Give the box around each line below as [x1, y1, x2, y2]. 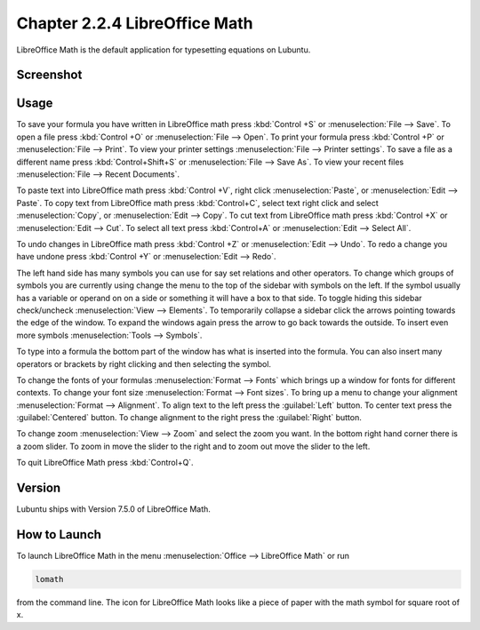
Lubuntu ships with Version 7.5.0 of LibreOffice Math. [16, 504, 211, 514]
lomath [35, 574, 64, 585]
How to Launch [16, 527, 102, 542]
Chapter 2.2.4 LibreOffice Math [16, 13, 253, 33]
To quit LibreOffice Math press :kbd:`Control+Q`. [16, 458, 195, 468]
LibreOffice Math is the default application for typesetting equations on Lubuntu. [16, 44, 311, 55]
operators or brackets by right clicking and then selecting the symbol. [16, 358, 271, 369]
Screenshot [16, 68, 83, 83]
